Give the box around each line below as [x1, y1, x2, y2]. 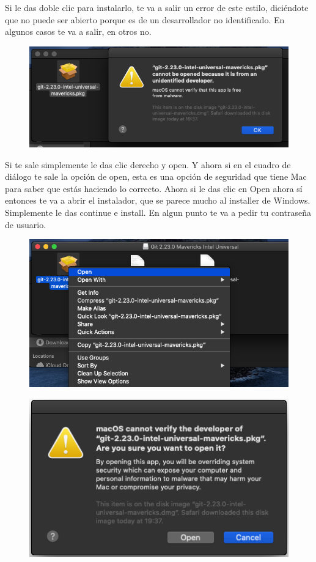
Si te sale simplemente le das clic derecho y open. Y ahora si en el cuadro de [5, 158, 291, 171]
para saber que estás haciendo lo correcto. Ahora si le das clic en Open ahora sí [5, 182, 303, 194]
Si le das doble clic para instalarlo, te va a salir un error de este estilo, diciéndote [5, 1, 309, 13]
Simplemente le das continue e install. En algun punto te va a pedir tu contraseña [5, 206, 312, 218]
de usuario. [5, 218, 46, 231]
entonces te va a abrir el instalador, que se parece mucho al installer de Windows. [5, 194, 310, 207]
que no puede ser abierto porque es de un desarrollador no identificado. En [5, 13, 285, 26]
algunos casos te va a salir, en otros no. [5, 25, 152, 38]
